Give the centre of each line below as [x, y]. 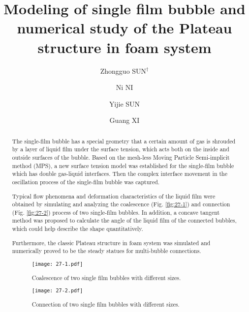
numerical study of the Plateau [124, 28]
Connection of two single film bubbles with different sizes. [106, 304]
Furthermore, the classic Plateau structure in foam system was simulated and [111, 242]
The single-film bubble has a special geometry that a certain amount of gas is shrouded [124, 141]
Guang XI [124, 120]
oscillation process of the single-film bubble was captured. [86, 182]
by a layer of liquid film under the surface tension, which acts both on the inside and [121, 149]
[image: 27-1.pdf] [57, 264]
